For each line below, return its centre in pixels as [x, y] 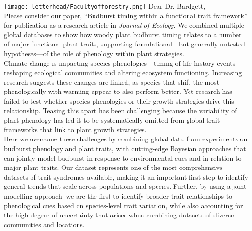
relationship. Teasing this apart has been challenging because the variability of [120, 110]
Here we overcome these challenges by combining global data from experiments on [126, 139]
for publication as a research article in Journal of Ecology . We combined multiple [124, 25]
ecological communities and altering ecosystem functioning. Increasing [138, 72]
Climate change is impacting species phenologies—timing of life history [109, 63]
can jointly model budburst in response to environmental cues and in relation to [123, 158]
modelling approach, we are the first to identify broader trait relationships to [118, 195]
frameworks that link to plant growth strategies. [75, 129]
